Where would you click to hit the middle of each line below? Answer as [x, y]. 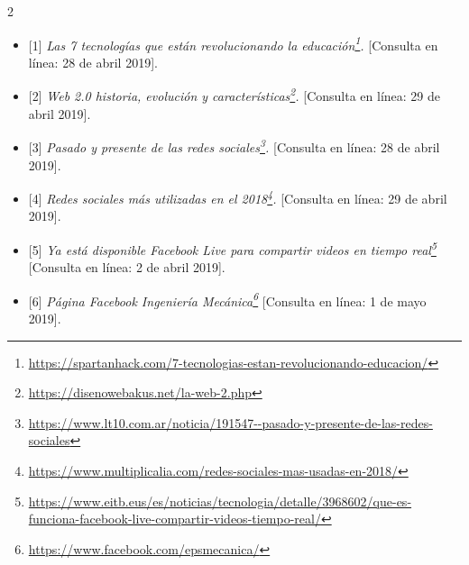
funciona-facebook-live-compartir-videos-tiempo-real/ [175, 519]
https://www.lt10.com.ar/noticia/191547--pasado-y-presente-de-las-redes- [230, 422]
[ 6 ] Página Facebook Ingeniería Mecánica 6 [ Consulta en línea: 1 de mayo [227, 299]
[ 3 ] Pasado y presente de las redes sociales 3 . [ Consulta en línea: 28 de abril [234, 146]
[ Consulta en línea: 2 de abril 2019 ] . [127, 267]
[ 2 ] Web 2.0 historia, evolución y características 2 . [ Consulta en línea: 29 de [234, 95]
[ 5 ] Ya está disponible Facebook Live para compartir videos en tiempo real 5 [232, 248]
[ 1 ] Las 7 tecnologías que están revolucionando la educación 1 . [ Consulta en [233, 43]
